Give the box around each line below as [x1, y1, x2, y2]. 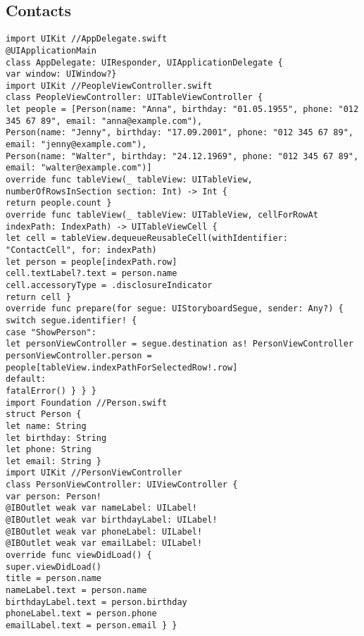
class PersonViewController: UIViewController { [6, 480, 238, 490]
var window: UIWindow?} [6, 69, 117, 80]
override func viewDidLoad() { [6, 550, 152, 561]
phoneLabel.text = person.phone [6, 609, 157, 619]
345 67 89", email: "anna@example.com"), [6, 116, 203, 126]
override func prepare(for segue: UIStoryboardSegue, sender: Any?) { [6, 304, 344, 314]
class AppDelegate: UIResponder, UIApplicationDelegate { [6, 57, 283, 68]
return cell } [6, 292, 72, 302]
